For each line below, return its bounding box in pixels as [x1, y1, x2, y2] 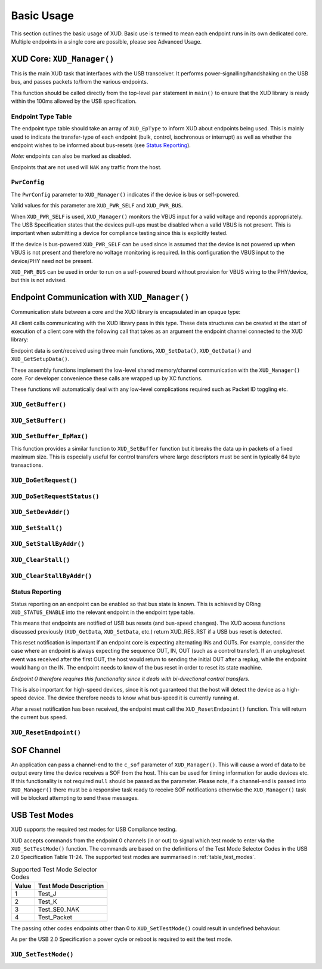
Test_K [38, 897, 57, 906]
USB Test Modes [11, 810, 74, 820]
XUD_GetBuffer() [11, 401, 67, 409]
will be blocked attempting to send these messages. [11, 794, 140, 802]
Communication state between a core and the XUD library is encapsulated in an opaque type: [11, 308, 241, 316]
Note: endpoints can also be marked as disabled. [11, 152, 131, 160]
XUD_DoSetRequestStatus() [11, 492, 100, 500]
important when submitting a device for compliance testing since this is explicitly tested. [11, 230, 228, 237]
